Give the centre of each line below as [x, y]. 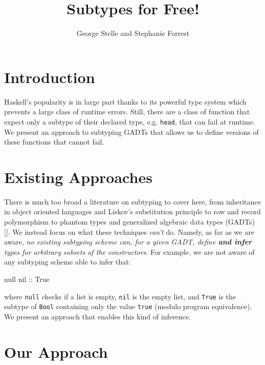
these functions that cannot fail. [54, 142]
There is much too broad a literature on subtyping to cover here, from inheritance [132, 201]
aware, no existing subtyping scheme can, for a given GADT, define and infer [128, 242]
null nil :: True [27, 279]
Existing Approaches [78, 177]
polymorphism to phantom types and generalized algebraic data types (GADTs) [129, 221]
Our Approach [56, 351]
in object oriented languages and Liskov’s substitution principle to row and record [132, 211]
